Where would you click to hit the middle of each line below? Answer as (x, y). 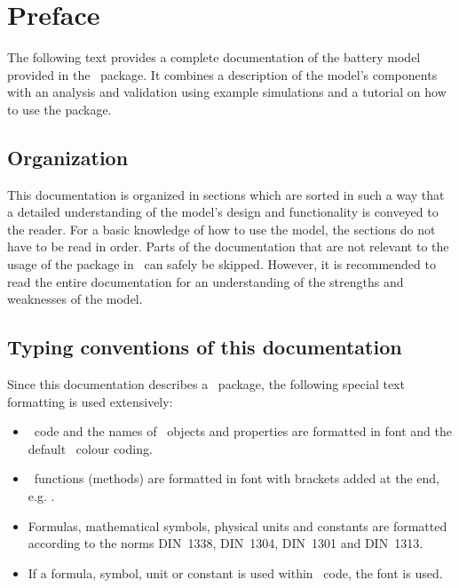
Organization (68, 157)
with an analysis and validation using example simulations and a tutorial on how (227, 92)
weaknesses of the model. (75, 299)
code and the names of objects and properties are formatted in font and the (243, 431)
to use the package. (59, 109)
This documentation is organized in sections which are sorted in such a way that (226, 194)
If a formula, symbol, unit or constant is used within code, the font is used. (235, 572)
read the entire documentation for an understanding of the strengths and (206, 281)
